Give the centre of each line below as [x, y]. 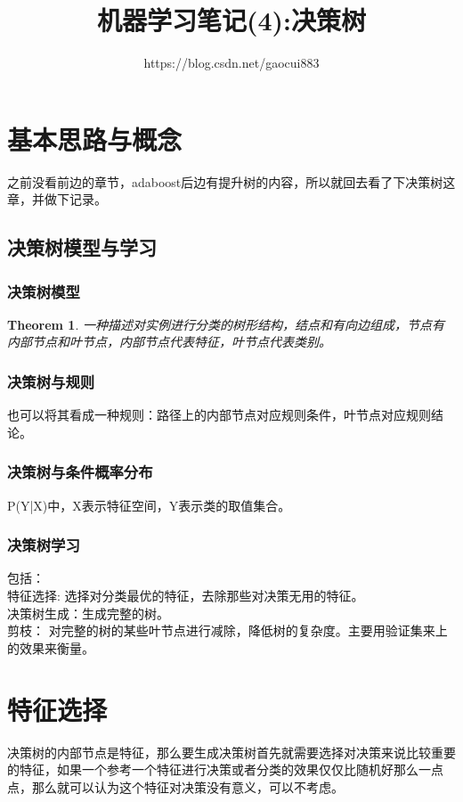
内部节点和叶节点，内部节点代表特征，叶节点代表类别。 [169, 342]
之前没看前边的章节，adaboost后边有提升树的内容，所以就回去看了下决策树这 [231, 181]
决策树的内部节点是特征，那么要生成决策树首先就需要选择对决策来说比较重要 [231, 752]
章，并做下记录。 [57, 199]
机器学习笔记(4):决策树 [231, 20]
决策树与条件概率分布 [80, 472]
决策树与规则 [51, 381]
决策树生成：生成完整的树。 [88, 613]
